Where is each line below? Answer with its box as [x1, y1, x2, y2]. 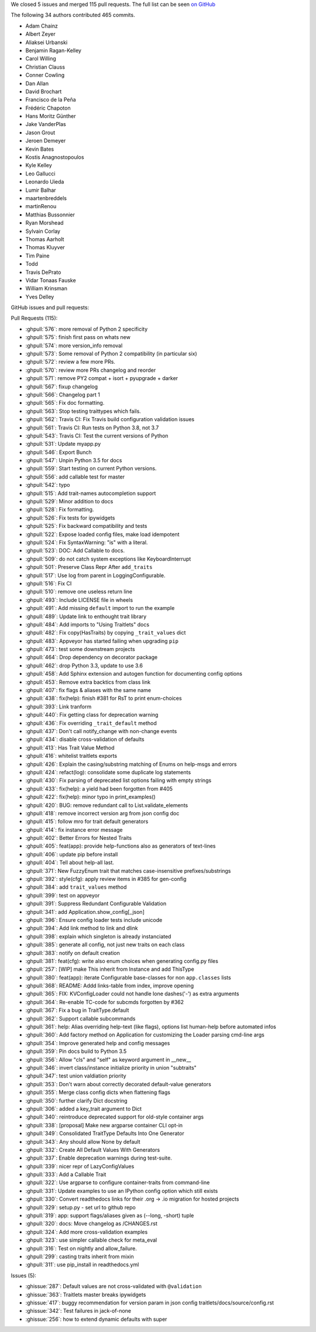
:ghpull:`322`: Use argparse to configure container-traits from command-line [25, 1179, 210, 1186]
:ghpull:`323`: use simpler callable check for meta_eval [25, 1236, 157, 1243]
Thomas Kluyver [25, 244, 66, 251]
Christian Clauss [25, 63, 66, 70]
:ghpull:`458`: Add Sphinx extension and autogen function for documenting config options [25, 670, 243, 677]
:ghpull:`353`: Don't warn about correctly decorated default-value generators [25, 1080, 212, 1087]
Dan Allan [25, 80, 49, 87]
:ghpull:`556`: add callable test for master [25, 473, 125, 480]
